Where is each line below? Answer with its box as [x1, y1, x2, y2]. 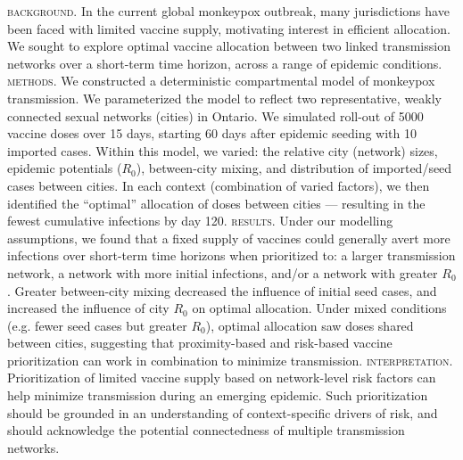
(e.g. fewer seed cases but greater [7, 316, 187, 334]
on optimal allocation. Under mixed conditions [192, 299, 447, 317]
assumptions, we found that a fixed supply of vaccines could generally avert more [7, 228, 451, 247]
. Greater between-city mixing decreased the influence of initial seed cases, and [7, 281, 437, 300]
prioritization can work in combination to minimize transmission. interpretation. [7, 350, 453, 369]
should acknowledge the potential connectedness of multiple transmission [7, 421, 405, 439]
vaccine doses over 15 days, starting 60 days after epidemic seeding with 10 [7, 124, 418, 143]
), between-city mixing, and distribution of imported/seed [136, 159, 452, 177]
